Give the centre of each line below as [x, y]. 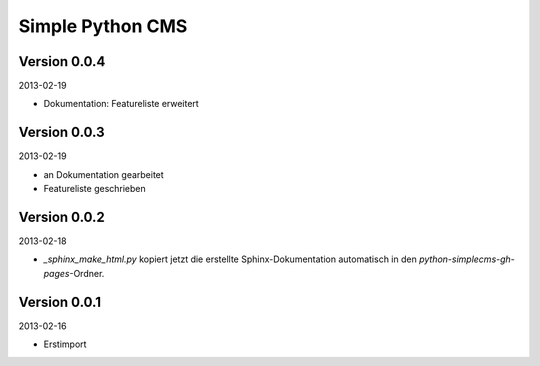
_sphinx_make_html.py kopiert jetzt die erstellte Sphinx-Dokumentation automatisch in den [230, 259]
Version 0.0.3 [61, 132]
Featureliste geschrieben [95, 189]
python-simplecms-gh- [466, 259]
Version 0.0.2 [61, 216]
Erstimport [65, 344]
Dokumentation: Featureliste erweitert [121, 104]
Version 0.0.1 [60, 301]
